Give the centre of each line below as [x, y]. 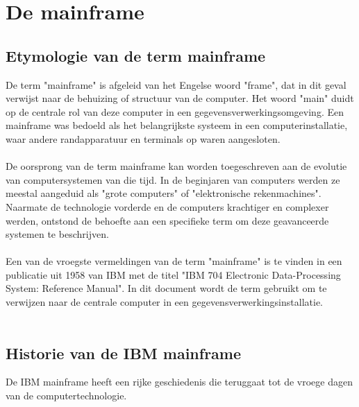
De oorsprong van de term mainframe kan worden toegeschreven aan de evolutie [176, 166]
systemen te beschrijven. [57, 234]
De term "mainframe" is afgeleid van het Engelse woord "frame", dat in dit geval [176, 84]
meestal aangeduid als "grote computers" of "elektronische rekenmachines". [164, 193]
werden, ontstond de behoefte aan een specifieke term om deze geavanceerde [167, 220]
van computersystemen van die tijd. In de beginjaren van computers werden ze [173, 179]
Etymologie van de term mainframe [136, 55]
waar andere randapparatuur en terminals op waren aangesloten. [143, 138]
